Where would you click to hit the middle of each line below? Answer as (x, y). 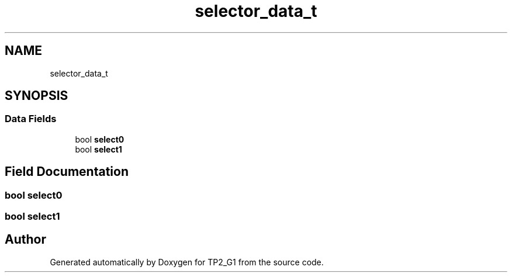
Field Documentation (67, 172)
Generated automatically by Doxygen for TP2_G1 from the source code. (187, 262)
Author (25, 240)
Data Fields (31, 119)
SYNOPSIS (37, 96)
